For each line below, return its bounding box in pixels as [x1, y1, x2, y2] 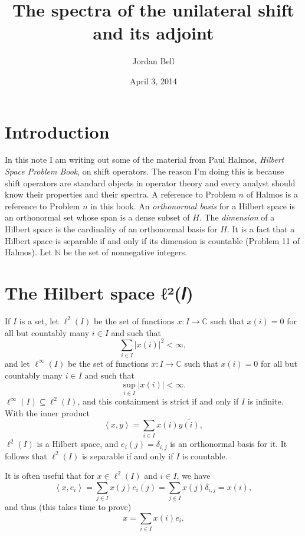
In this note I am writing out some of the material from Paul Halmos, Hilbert [5, 153, 284, 166]
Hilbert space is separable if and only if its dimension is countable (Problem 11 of [5, 234, 300, 246]
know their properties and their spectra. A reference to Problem [5, 188, 236, 200]
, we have [176, 469, 211, 482]
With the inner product [5, 406, 90, 419]
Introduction [5, 119, 110, 143]
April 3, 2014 [130, 74, 177, 87]
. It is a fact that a [227, 223, 295, 235]
